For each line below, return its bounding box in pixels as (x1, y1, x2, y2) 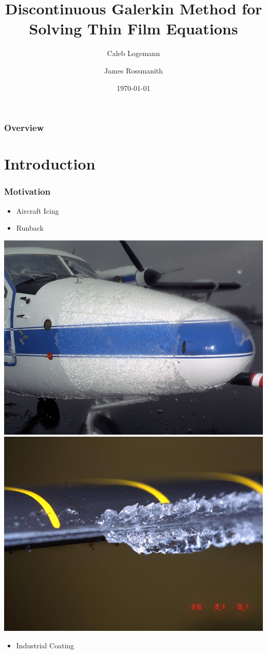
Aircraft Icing (16, 205, 59, 216)
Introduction (4, 153, 96, 174)
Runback (16, 222, 44, 233)
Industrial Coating (16, 640, 74, 650)
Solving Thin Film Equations (29, 18, 238, 39)
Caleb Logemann (107, 48, 160, 59)
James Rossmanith (104, 65, 163, 76)
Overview (4, 121, 44, 134)
